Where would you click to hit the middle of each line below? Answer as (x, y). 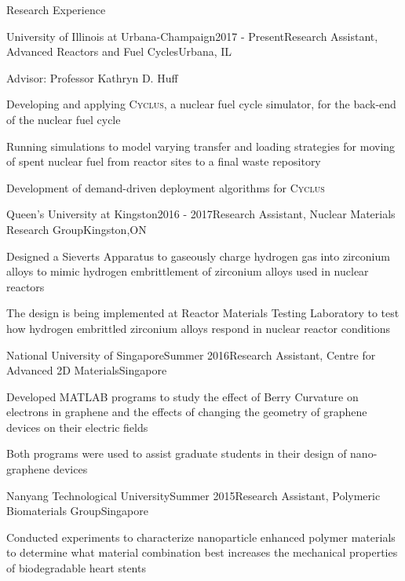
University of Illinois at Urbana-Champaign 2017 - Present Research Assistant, (192, 36)
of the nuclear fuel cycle (64, 119)
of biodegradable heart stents (76, 568)
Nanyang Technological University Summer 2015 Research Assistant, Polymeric (193, 495)
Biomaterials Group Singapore (77, 511)
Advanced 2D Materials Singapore (87, 370)
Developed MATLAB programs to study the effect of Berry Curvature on (182, 396)
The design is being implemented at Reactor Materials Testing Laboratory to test (203, 313)
